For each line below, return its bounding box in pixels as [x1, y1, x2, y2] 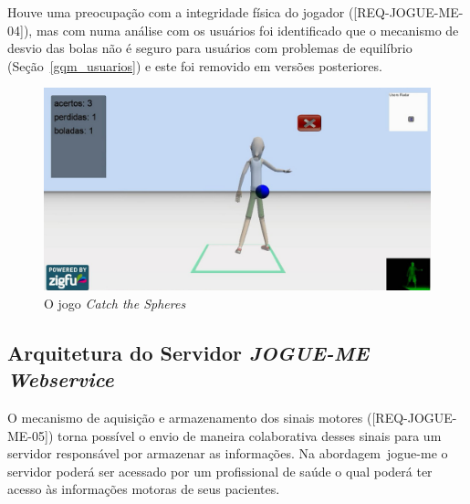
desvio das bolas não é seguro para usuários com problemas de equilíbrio [7, 38, 413, 58]
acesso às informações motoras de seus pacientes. [7, 479, 280, 499]
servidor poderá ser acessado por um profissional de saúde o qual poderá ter [7, 461, 433, 480]
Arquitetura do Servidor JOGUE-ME [7, 338, 370, 366]
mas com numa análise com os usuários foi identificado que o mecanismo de [36, 20, 459, 39]
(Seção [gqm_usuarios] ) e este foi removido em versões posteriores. [7, 56, 382, 75]
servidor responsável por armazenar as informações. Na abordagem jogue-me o [7, 444, 448, 463]
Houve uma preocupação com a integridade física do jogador [7, 3, 345, 21]
